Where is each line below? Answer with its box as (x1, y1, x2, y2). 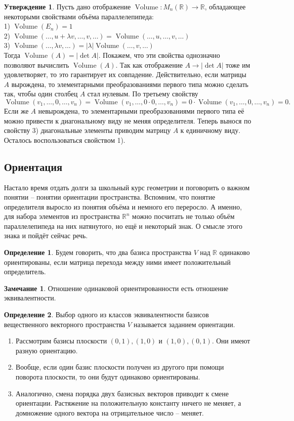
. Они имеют (211, 336, 251, 346)
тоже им (225, 59, 251, 70)
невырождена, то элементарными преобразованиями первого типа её (38, 105, 244, 116)
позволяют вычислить (4, 59, 69, 70)
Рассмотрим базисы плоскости (15, 336, 107, 346)
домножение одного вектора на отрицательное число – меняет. (15, 407, 204, 418)
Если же (4, 105, 29, 116)
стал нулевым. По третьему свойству (87, 88, 199, 99)
